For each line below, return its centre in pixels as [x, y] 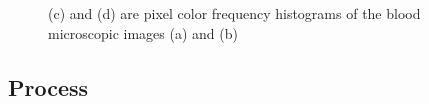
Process [48, 86]
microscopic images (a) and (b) [143, 32]
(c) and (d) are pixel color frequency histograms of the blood [234, 13]
